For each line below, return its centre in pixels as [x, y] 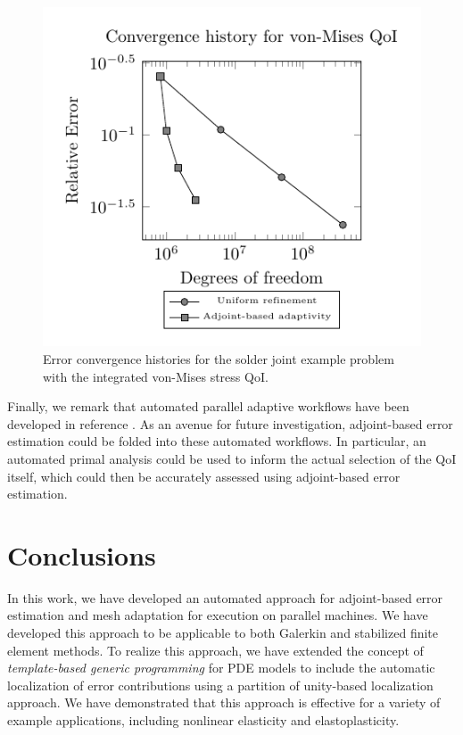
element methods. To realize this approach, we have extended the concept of [215, 650]
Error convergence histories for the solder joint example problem [219, 358]
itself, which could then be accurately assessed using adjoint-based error [204, 476]
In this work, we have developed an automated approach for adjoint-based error [225, 597]
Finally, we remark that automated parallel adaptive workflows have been [208, 406]
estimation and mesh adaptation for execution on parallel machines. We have [218, 615]
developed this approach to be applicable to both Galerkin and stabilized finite [223, 633]
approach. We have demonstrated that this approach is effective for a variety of [224, 702]
